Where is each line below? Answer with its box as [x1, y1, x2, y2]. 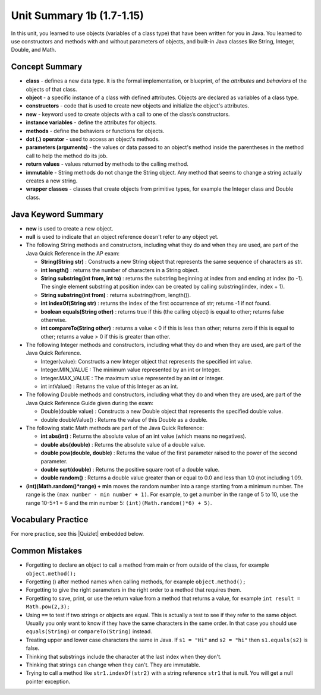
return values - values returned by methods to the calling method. [26, 160, 188, 168]
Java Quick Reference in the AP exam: [26, 249, 120, 257]
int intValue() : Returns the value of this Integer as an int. [40, 383, 178, 390]
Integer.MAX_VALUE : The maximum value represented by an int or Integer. [40, 374, 224, 381]
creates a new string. [26, 177, 78, 184]
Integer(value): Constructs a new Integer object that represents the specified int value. [40, 358, 253, 365]
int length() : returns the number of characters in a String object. [40, 266, 199, 273]
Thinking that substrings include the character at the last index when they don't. [26, 653, 222, 660]
